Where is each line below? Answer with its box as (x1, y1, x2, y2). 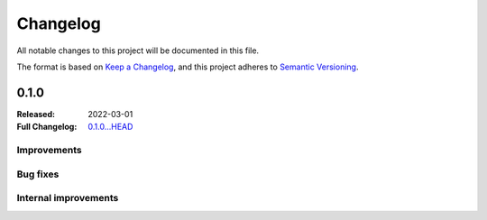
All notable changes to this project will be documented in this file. (16, 45, 260, 56)
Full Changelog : (16, 122, 78, 133)
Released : (16, 108, 56, 119)
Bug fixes (16, 168, 60, 180)
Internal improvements (16, 192, 119, 205)
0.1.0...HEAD (87, 122, 133, 133)
